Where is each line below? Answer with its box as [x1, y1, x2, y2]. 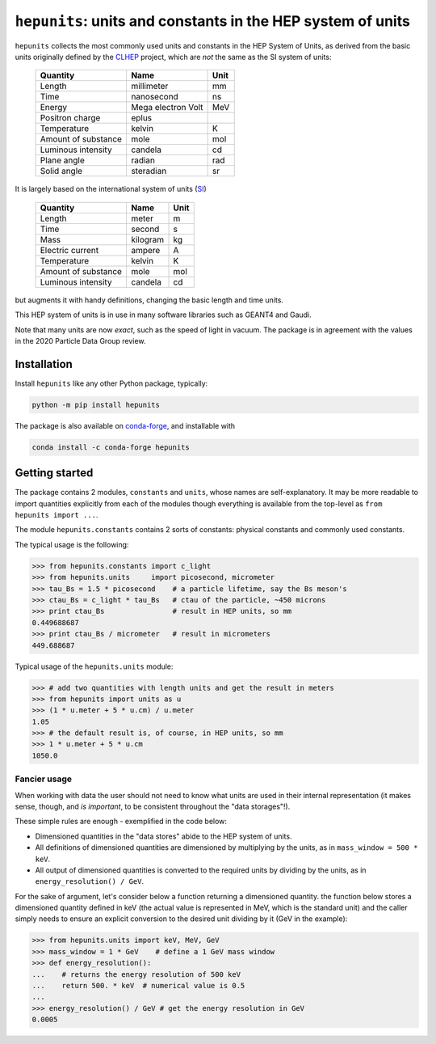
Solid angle [40, 166, 83, 177]
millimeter [130, 81, 169, 92]
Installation [15, 357, 73, 371]
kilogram [130, 234, 165, 245]
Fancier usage [15, 773, 73, 784]
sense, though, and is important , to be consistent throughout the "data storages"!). [15, 801, 291, 811]
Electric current [40, 244, 99, 256]
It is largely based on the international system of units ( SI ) [15, 184, 208, 194]
